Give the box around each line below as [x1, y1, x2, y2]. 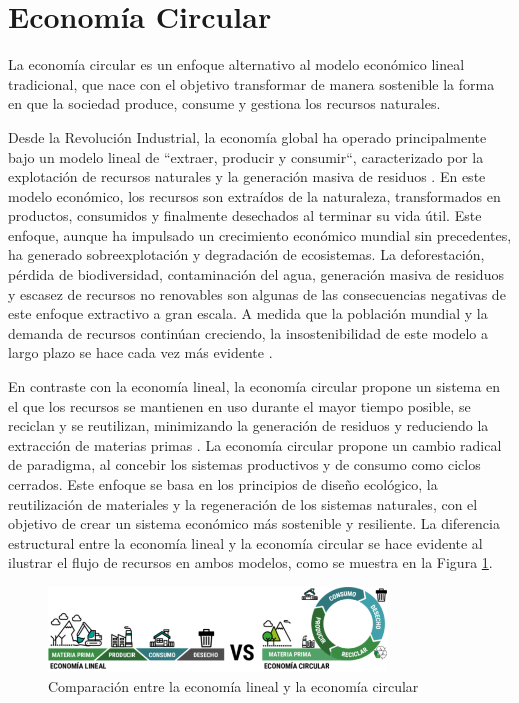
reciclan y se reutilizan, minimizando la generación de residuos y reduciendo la [8, 415, 489, 436]
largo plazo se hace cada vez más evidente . [8, 342, 273, 363]
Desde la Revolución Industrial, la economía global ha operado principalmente [8, 126, 487, 147]
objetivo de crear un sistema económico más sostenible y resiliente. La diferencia [8, 513, 500, 534]
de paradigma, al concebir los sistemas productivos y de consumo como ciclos [8, 454, 481, 475]
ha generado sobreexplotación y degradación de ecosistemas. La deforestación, [8, 244, 485, 265]
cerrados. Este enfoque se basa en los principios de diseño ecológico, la [8, 474, 438, 494]
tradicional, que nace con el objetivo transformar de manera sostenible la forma [8, 73, 495, 94]
